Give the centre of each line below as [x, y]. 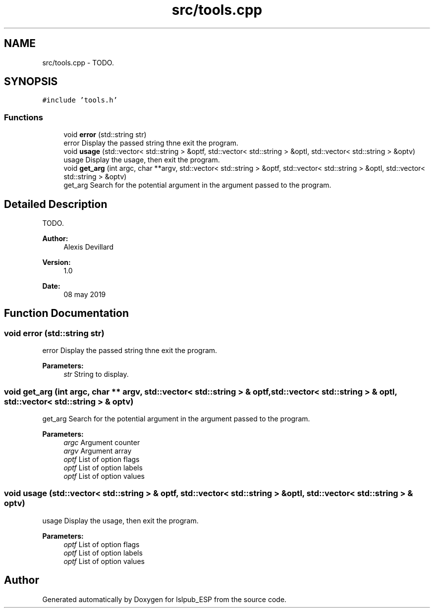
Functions [24, 117]
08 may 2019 [85, 295]
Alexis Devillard [89, 247]
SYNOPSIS [31, 82]
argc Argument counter [102, 442]
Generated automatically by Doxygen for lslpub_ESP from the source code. [164, 599]
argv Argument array [98, 451]
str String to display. [96, 374]
